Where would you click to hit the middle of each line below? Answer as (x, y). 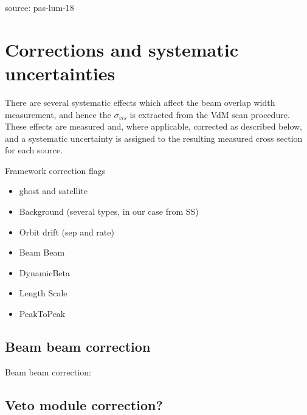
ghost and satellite (53, 191)
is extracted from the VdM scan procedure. (210, 114)
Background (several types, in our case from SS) (109, 211)
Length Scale (43, 293)
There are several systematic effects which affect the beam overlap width (140, 102)
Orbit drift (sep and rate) (67, 232)
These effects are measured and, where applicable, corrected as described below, (153, 126)
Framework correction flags (55, 170)
